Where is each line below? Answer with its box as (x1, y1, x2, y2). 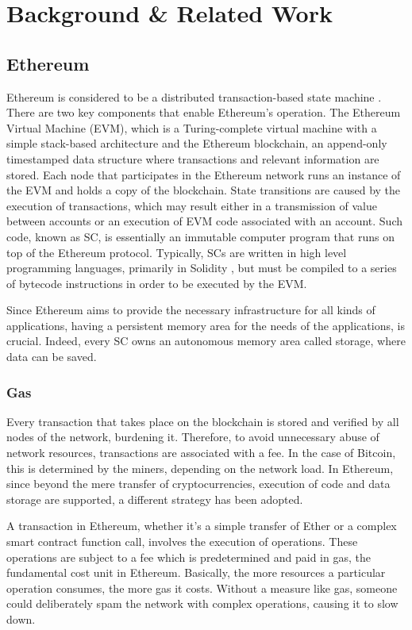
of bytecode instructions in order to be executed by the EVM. (6, 275, 307, 291)
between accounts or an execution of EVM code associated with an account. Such (6, 213, 402, 229)
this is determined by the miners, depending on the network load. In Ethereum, (6, 459, 394, 476)
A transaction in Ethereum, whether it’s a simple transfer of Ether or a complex (6, 517, 397, 534)
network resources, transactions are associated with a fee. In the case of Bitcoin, (6, 444, 396, 461)
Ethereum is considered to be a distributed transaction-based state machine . (6, 88, 382, 105)
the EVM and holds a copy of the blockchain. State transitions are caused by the (6, 182, 401, 198)
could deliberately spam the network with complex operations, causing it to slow (6, 595, 399, 612)
